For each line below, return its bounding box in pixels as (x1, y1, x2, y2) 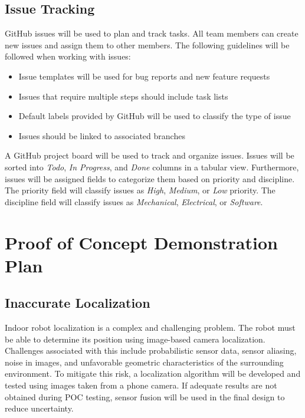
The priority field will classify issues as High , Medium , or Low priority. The (5, 184, 276, 196)
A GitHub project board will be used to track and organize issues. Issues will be (5, 149, 294, 162)
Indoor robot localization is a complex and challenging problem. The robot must (5, 321, 296, 334)
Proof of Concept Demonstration (5, 230, 278, 254)
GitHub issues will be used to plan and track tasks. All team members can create (5, 27, 299, 40)
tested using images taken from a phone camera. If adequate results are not (5, 379, 277, 391)
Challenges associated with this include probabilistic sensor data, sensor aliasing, (5, 344, 297, 357)
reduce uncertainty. (5, 402, 74, 414)
